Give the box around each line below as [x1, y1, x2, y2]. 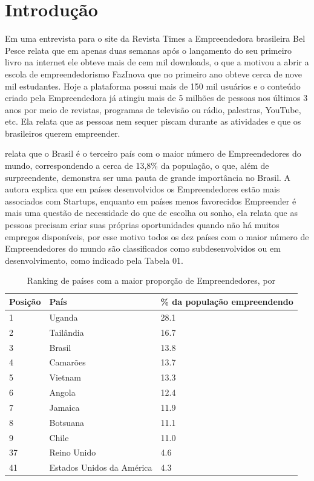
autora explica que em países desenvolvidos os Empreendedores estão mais [5, 183, 280, 195]
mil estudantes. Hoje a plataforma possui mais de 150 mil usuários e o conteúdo [5, 79, 301, 92]
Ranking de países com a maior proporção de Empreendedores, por [27, 274, 276, 287]
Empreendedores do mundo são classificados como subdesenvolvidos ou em [5, 242, 281, 255]
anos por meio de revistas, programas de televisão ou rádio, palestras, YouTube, [5, 103, 301, 116]
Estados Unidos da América [49, 461, 152, 474]
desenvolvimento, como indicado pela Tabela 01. [5, 254, 183, 266]
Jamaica [49, 401, 80, 413]
